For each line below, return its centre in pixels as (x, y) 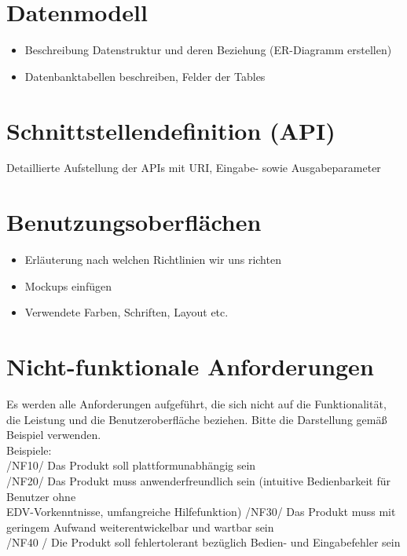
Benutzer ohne (41, 496)
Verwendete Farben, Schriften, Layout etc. (126, 312)
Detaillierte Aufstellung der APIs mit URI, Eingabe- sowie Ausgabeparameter (194, 168)
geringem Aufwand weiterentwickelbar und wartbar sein (140, 527)
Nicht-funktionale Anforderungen (190, 366)
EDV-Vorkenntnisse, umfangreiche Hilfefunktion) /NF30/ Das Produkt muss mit (201, 512)
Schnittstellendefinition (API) (171, 130)
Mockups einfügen (68, 285)
